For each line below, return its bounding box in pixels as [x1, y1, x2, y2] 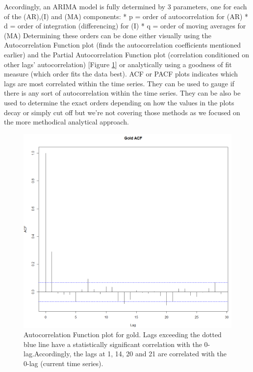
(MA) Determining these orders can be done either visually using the [4, 30, 211, 40]
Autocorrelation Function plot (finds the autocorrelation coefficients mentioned [4, 40, 241, 50]
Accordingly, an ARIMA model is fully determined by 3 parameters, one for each [4, 1, 247, 11]
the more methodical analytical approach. [4, 117, 129, 127]
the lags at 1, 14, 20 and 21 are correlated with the [73, 348, 227, 359]
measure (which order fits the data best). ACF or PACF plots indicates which [4, 69, 238, 79]
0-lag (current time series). [24, 358, 103, 368]
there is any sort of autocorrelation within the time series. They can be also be [4, 88, 241, 98]
